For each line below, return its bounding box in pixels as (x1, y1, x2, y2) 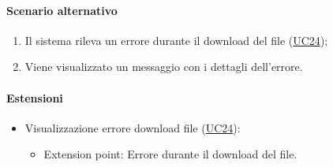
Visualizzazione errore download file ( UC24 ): (24, 119, 241, 135)
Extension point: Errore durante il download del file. (43, 146, 297, 162)
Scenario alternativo (6, 2, 118, 18)
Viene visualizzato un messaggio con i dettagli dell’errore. (24, 58, 303, 75)
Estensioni (6, 89, 63, 106)
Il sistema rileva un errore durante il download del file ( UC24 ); (24, 32, 328, 48)
